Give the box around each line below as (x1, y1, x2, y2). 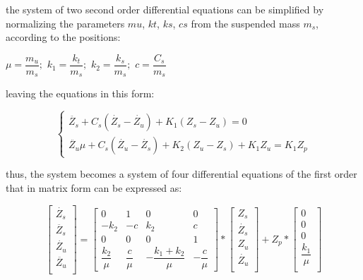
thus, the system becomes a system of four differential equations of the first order (6, 166, 357, 181)
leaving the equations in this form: (6, 86, 155, 101)
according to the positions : (6, 30, 121, 44)
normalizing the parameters (6, 16, 125, 30)
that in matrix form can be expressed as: (6, 181, 182, 195)
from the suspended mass (191, 16, 300, 30)
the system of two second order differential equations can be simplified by (6, 2, 324, 16)
